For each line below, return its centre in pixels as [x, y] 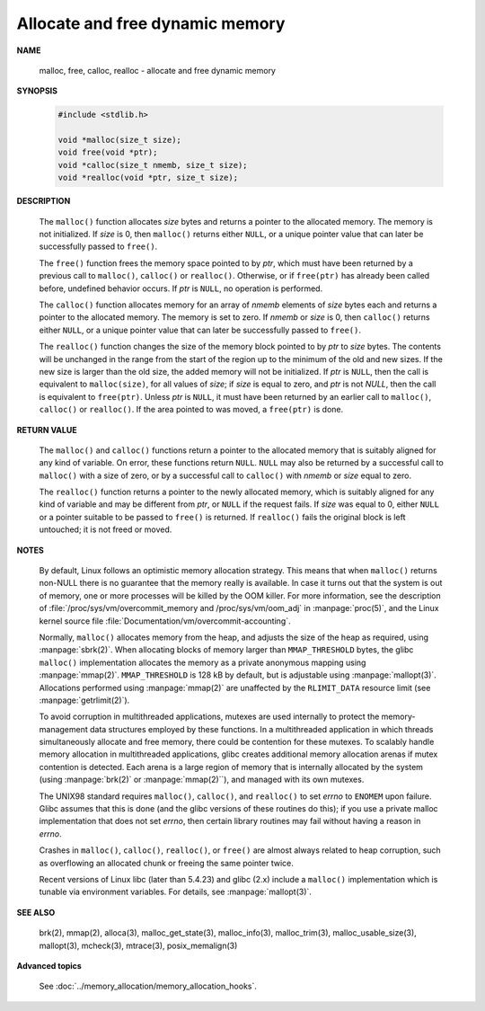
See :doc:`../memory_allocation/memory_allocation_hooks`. [148, 986]
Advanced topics [49, 965]
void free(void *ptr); [108, 152]
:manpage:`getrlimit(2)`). [84, 700]
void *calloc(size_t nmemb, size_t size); [153, 165]
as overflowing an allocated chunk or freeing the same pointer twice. [166, 863]
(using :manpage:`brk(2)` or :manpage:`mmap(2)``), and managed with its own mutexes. [202, 780]
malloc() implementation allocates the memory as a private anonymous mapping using [203, 662]
